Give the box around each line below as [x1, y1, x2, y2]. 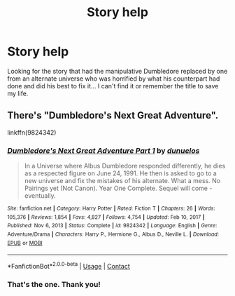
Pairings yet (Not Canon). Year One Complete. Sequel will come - [24, 184, 213, 193]
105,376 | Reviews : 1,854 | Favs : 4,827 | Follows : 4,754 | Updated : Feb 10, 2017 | [7, 213, 205, 221]
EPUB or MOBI [7, 239, 43, 246]
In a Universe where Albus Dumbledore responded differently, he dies [24, 162, 226, 170]
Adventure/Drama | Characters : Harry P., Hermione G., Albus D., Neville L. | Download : [7, 231, 219, 238]
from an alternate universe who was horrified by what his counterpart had [7, 74, 220, 83]
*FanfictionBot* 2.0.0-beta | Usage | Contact [7, 261, 131, 270]
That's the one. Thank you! [7, 279, 101, 289]
